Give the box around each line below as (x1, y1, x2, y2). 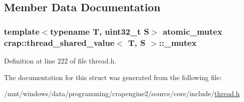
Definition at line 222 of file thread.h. (4, 55, 117, 65)
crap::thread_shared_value (4, 36, 115, 48)
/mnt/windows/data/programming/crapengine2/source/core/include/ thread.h (4, 88, 240, 99)
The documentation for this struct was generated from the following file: (4, 72, 222, 82)
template (4, 25, 40, 37)
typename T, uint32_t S (50, 25, 149, 37)
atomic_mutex (162, 25, 222, 37)
